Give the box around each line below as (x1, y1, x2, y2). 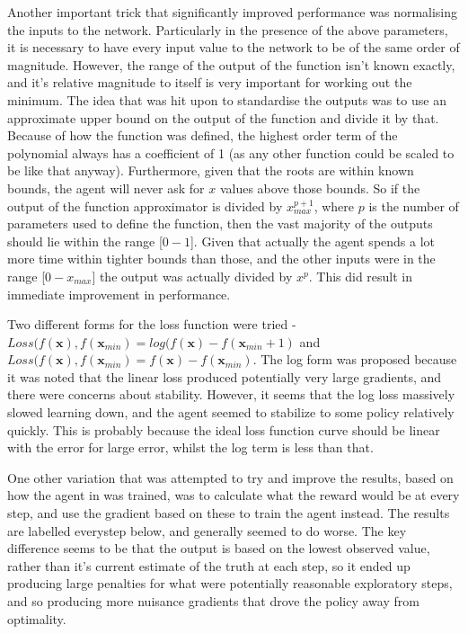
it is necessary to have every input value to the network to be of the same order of (7, 38, 460, 57)
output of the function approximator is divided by (7, 196, 283, 215)
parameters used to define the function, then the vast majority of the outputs (7, 214, 433, 233)
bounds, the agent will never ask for (7, 178, 205, 197)
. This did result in (308, 266, 413, 285)
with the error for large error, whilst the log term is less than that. (7, 438, 374, 457)
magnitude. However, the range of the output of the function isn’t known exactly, (7, 55, 455, 74)
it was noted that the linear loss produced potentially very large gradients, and (7, 367, 442, 386)
